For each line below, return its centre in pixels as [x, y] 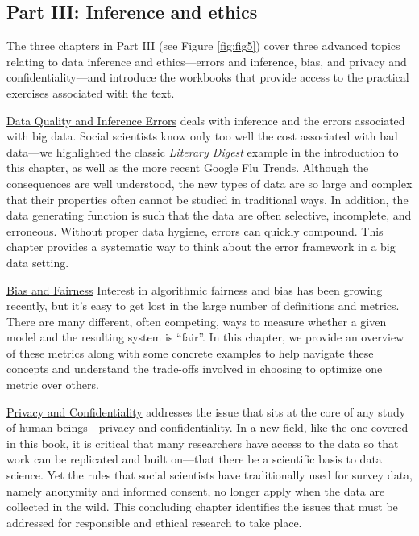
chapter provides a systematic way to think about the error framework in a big [201, 247]
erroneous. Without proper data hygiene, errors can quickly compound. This [195, 230]
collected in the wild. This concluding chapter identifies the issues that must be [202, 507]
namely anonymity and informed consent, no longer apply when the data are [196, 490]
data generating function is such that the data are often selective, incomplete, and [209, 215]
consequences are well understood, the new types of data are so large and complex [209, 183]
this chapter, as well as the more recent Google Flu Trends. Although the [188, 167]
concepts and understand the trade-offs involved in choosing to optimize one [195, 368]
